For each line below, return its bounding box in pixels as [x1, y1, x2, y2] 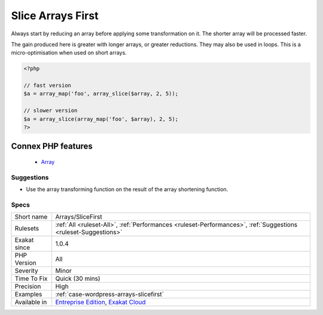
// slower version [23, 107, 78, 114]
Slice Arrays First [11, 9, 99, 22]
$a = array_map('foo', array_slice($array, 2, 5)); [23, 90, 179, 97]
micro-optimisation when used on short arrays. [11, 49, 127, 56]
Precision [14, 282, 41, 290]
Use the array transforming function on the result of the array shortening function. [26, 186, 228, 193]
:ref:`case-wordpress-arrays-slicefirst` [55, 290, 164, 299]
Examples [14, 290, 42, 299]
